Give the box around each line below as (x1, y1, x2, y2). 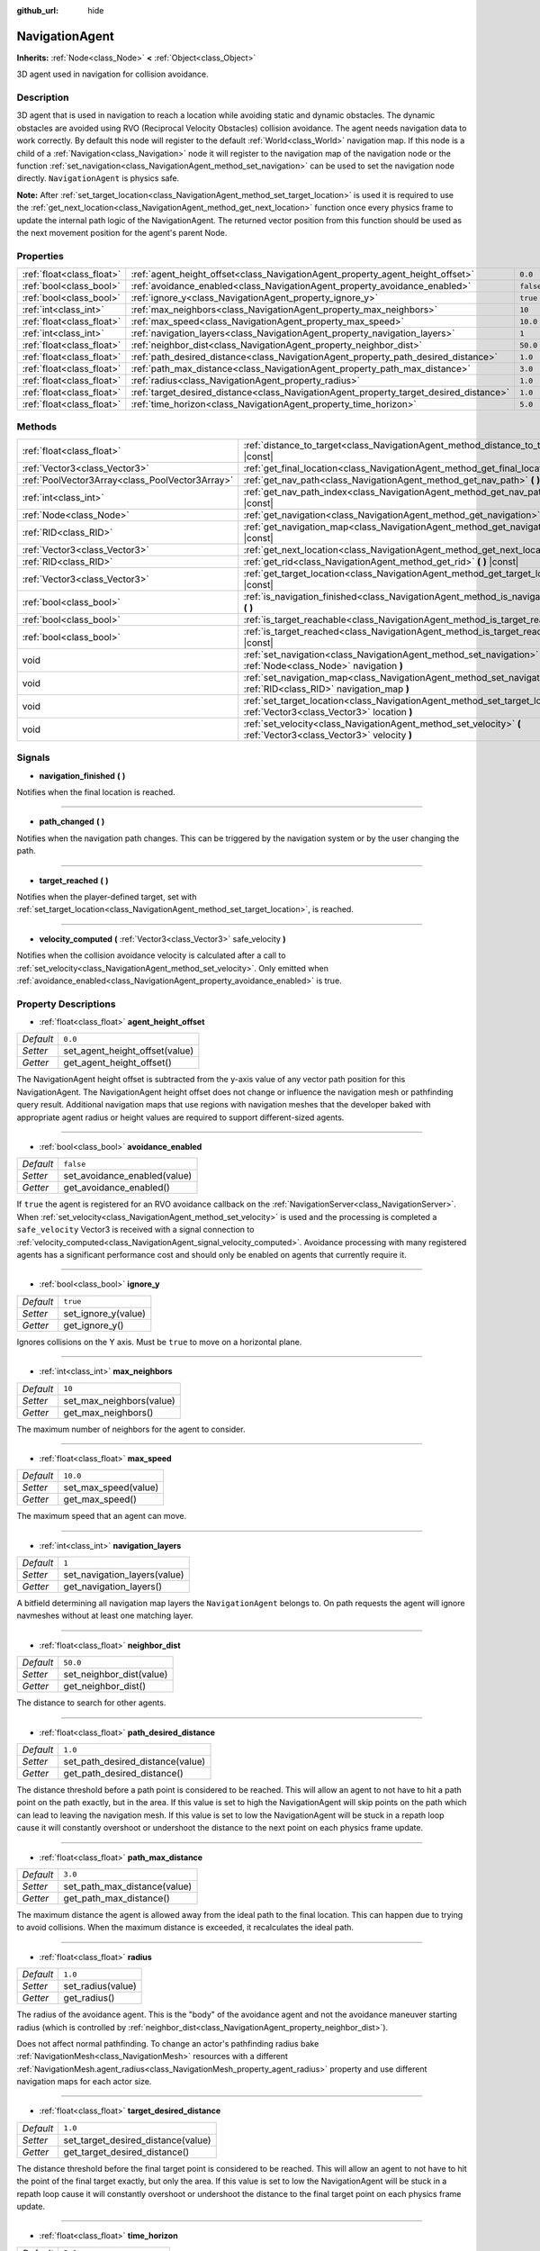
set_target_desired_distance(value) (63, 2134, 211, 2147)
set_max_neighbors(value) (63, 1394, 175, 1406)
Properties (16, 249, 65, 262)
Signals (16, 752, 50, 764)
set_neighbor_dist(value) (63, 1668, 168, 1681)
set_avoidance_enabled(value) (63, 1170, 193, 1182)
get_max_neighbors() (63, 1406, 154, 1418)
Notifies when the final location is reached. (16, 786, 175, 797)
